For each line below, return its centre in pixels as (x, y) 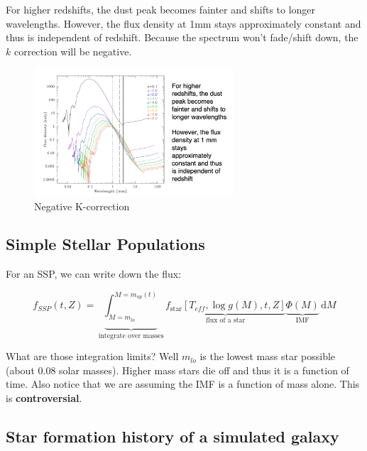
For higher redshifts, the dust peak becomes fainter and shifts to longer (161, 9)
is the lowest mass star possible (268, 356)
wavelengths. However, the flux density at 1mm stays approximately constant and (183, 23)
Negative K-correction (82, 206)
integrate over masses (131, 336)
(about (20, 370)
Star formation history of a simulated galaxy (172, 436)
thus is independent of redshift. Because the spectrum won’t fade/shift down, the (182, 37)
